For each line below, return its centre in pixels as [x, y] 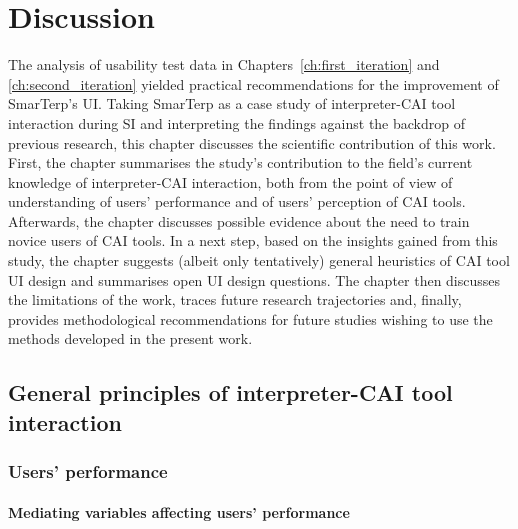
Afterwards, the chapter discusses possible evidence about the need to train [239, 220]
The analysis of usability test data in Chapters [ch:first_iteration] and [224, 64]
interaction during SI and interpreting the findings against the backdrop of [236, 122]
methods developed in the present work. [130, 338]
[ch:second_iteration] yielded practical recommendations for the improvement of [253, 83]
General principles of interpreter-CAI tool [230, 392]
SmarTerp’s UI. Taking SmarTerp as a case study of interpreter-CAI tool [232, 103]
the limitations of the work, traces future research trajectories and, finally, [235, 299]
